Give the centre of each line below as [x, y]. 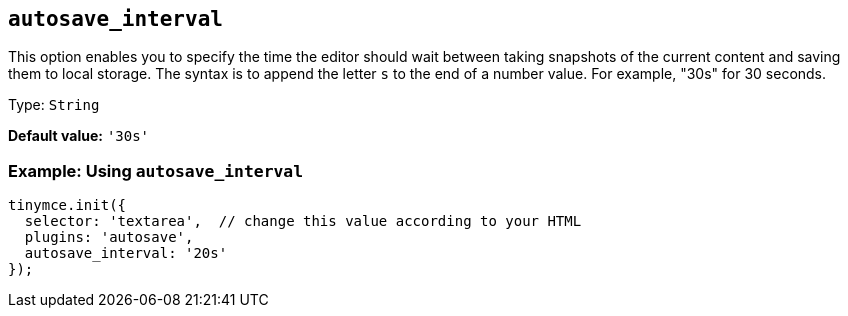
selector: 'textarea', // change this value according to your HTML [303, 221]
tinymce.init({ [67, 205]
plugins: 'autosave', [109, 237]
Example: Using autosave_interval [156, 170]
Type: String [54, 105]
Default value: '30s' [79, 136]
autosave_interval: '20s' [126, 253]
